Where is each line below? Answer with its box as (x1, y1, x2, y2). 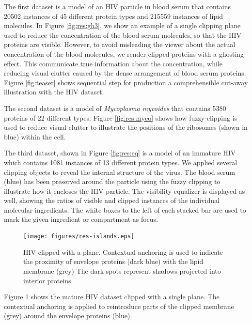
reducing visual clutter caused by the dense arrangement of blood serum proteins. (4, 68, 246, 78)
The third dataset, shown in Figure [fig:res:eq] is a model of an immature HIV (4, 148, 236, 158)
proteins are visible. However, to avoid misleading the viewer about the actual (4, 39, 236, 49)
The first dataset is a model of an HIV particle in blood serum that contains (4, 1, 231, 11)
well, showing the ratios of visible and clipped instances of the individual (4, 195, 220, 205)
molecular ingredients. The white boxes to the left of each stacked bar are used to (4, 204, 246, 215)
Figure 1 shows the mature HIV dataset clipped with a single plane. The (4, 292, 220, 302)
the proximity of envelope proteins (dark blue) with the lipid (23, 256, 204, 266)
